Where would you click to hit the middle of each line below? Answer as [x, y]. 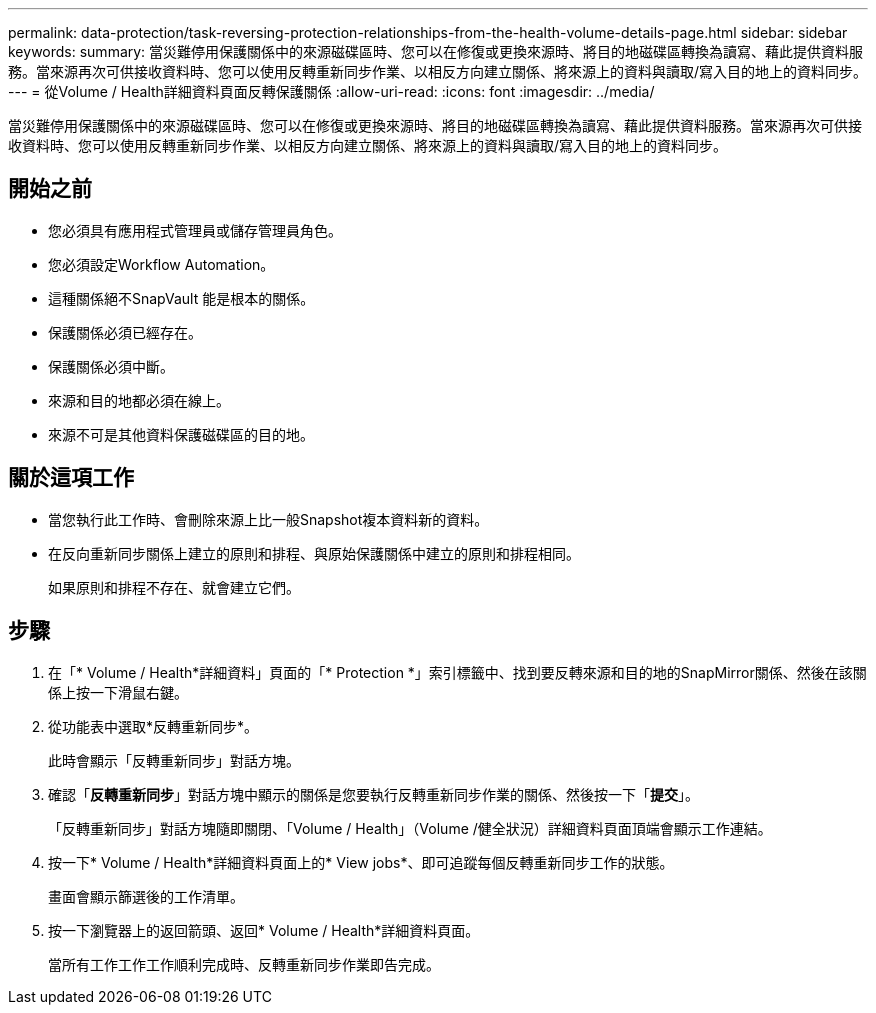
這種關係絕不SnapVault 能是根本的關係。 [181, 298]
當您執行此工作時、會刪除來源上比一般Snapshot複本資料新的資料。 [268, 519]
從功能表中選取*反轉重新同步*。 [153, 726]
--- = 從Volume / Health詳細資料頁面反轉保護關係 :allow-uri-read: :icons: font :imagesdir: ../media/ [331, 91]
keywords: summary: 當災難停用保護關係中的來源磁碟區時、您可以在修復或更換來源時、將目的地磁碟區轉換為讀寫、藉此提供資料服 [436, 51]
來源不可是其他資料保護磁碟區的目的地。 [181, 434]
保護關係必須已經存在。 [125, 332]
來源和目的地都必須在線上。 [139, 400]
